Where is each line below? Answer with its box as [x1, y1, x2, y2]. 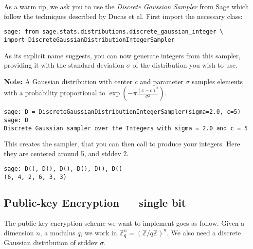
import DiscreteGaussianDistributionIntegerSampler [4, 36, 175, 43]
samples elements [192, 76, 243, 86]
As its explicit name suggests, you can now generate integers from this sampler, [4, 50, 241, 60]
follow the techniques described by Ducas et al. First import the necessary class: [4, 11, 243, 21]
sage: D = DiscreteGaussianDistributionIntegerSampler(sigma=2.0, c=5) [4, 108, 241, 116]
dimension [4, 227, 34, 237]
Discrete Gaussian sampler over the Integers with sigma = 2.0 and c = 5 [4, 124, 248, 132]
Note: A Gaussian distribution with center [4, 76, 132, 86]
